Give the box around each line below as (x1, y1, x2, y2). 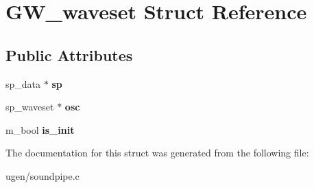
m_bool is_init (5, 122, 75, 137)
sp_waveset (5, 99, 54, 114)
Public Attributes (5, 44, 133, 65)
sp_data (5, 76, 41, 91)
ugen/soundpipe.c (5, 168, 80, 183)
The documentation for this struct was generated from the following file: (5, 145, 309, 160)
